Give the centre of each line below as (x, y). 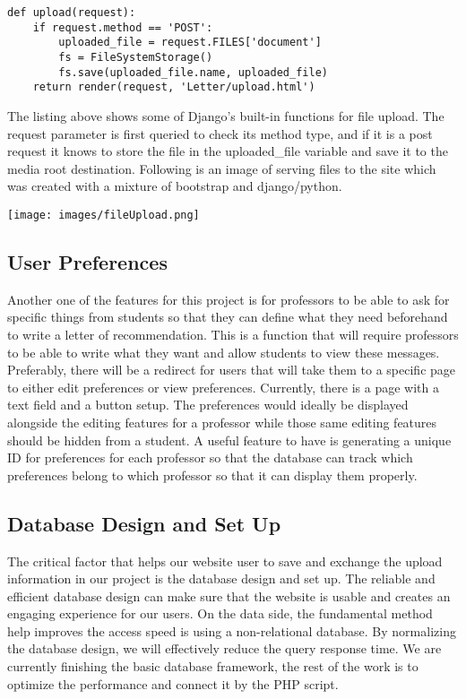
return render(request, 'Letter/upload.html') (174, 87)
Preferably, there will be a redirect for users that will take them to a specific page (232, 370)
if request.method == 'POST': (123, 27)
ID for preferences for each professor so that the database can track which (210, 457)
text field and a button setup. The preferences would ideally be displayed (208, 405)
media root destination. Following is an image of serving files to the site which (222, 168)
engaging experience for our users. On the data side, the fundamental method (220, 613)
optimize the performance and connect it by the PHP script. (173, 683)
